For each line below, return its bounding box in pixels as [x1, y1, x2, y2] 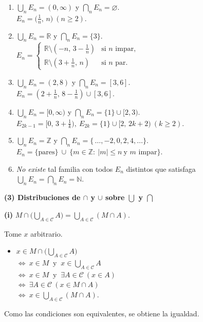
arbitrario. [30, 228, 63, 239]
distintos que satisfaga [126, 163, 196, 174]
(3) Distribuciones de [4, 192, 81, 203]
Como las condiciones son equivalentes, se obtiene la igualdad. [4, 308, 199, 318]
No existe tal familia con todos [16, 163, 113, 174]
